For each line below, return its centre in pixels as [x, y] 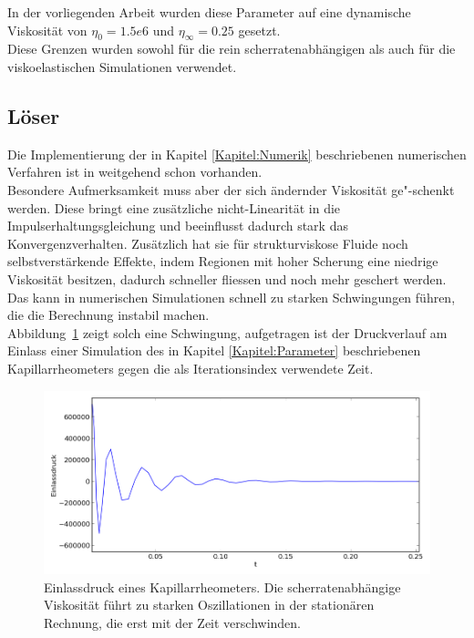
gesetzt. [259, 30]
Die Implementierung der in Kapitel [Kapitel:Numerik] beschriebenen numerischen [237, 154]
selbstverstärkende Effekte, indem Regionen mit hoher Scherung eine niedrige [223, 261]
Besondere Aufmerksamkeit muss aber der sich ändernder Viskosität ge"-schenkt [231, 189]
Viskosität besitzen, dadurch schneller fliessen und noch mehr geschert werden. [227, 278]
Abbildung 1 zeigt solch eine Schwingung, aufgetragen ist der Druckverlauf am [227, 332]
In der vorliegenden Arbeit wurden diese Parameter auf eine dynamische [209, 12]
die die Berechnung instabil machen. [108, 315]
